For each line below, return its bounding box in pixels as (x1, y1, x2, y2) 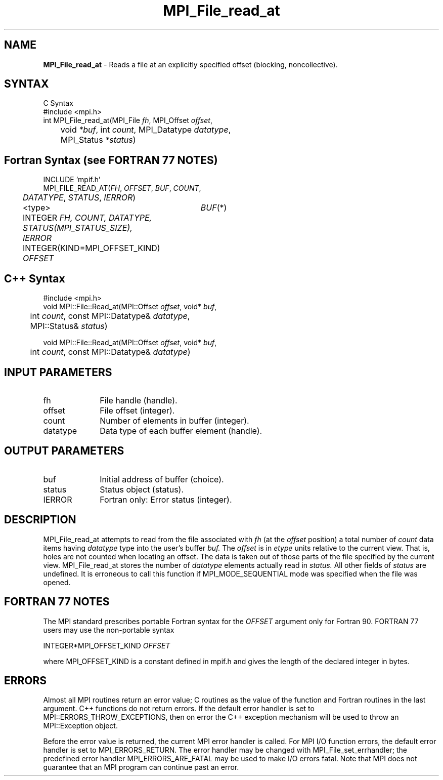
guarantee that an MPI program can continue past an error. (43, 763, 239, 772)
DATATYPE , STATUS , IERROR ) (23, 192, 136, 203)
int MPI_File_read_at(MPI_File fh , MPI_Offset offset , (43, 116, 212, 125)
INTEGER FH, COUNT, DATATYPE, (23, 213, 152, 223)
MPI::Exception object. (43, 721, 118, 730)
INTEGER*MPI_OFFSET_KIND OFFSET (43, 641, 170, 650)
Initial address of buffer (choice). (100, 474, 224, 484)
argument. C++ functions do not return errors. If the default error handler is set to (43, 704, 315, 713)
